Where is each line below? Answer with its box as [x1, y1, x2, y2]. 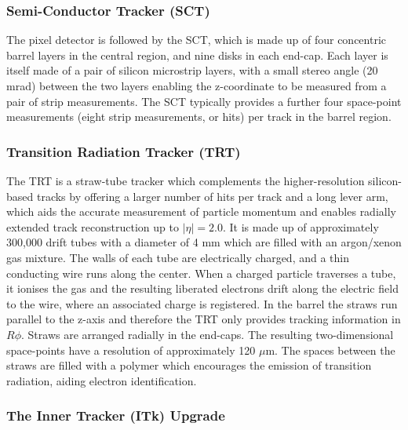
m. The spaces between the [265, 341, 395, 358]
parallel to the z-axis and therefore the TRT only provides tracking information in [6, 311, 401, 327]
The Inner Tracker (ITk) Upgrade [6, 406, 225, 425]
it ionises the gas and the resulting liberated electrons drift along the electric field [6, 280, 399, 297]
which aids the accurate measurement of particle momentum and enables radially [6, 203, 396, 220]
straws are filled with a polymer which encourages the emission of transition [6, 357, 372, 374]
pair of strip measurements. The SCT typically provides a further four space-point [6, 93, 402, 109]
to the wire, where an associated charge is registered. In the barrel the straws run [6, 295, 398, 312]
